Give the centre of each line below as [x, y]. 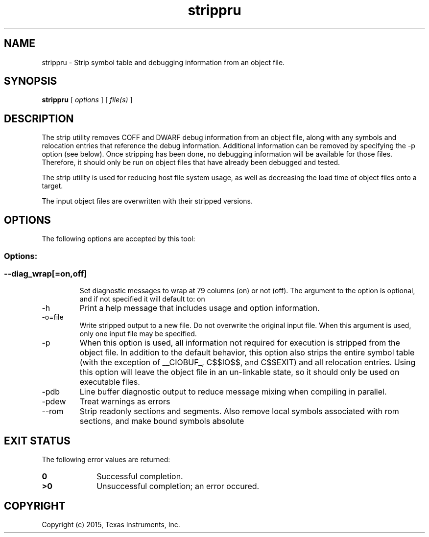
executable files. [110, 382]
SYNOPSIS [31, 81]
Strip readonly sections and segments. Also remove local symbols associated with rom [239, 411]
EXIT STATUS [37, 441]
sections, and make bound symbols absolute [162, 421]
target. [52, 186]
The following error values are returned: [106, 460]
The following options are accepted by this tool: [119, 239]
